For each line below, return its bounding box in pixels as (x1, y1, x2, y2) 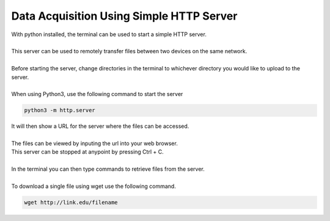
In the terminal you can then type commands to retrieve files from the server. (11, 165, 205, 173)
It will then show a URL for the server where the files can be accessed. (11, 122, 189, 130)
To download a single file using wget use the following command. (11, 182, 177, 190)
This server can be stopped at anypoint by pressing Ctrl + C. (11, 148, 164, 155)
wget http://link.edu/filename (24, 199, 119, 206)
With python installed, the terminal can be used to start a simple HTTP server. (11, 31, 207, 38)
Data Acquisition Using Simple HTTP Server (11, 9, 238, 23)
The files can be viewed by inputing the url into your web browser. (11, 140, 178, 147)
